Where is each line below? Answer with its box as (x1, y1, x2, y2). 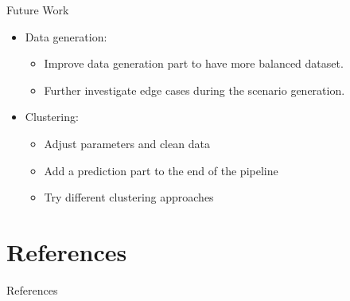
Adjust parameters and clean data (44, 135, 210, 151)
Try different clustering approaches (44, 189, 214, 205)
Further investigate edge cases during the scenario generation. (44, 81, 345, 98)
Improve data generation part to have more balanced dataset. (44, 55, 344, 72)
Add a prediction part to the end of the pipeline (44, 162, 278, 178)
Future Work (6, 2, 69, 18)
